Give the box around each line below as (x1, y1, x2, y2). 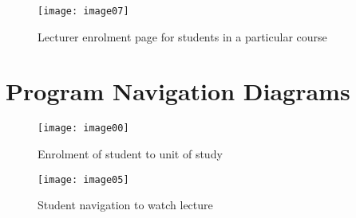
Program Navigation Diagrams (6, 75, 350, 107)
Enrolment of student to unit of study (38, 146, 223, 162)
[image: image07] (38, 6, 129, 17)
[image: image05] (38, 173, 129, 185)
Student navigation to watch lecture (38, 197, 213, 213)
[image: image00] (38, 123, 129, 134)
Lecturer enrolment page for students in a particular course (38, 28, 327, 45)
